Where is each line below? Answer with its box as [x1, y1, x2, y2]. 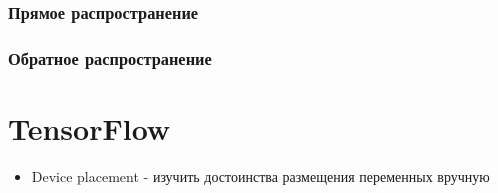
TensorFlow [8, 107, 171, 148]
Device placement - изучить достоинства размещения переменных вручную [31, 165, 490, 186]
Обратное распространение [8, 45, 212, 70]
